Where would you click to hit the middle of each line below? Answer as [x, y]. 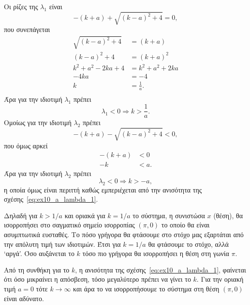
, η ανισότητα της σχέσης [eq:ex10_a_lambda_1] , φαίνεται [161, 269]
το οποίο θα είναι [185, 225]
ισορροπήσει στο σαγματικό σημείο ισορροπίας [69, 225]
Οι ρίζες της [21, 6]
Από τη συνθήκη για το [37, 269]
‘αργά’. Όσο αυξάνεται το [39, 253]
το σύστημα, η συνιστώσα [169, 215]
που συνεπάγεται [27, 29]
